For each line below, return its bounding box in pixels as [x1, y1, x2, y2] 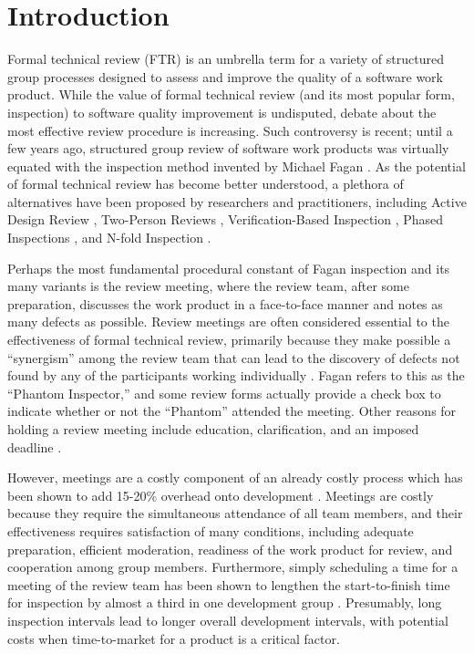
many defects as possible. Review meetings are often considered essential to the [7, 312, 449, 331]
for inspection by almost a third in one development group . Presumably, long [7, 593, 442, 612]
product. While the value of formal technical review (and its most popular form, [7, 85, 455, 104]
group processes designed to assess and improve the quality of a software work [7, 67, 444, 86]
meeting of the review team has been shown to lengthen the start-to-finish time [7, 575, 450, 594]
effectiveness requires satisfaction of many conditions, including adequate [7, 521, 414, 540]
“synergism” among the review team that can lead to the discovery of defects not [7, 348, 460, 367]
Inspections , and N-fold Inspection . [7, 228, 211, 247]
